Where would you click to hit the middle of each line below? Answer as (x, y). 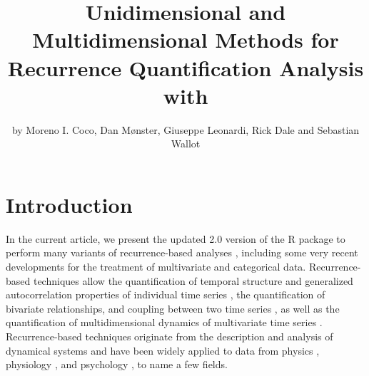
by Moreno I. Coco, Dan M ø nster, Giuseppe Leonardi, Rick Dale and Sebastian (186, 129)
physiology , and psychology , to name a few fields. (117, 364)
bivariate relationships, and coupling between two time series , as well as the (173, 308)
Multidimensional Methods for (186, 40)
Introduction (69, 204)
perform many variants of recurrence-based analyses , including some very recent (182, 252)
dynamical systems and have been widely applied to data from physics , (163, 350)
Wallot (186, 143)
